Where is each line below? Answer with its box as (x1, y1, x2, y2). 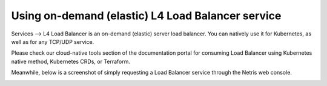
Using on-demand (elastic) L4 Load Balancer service (11, 9, 282, 22)
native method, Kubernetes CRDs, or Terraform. (11, 58, 130, 65)
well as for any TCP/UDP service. (11, 38, 94, 45)
